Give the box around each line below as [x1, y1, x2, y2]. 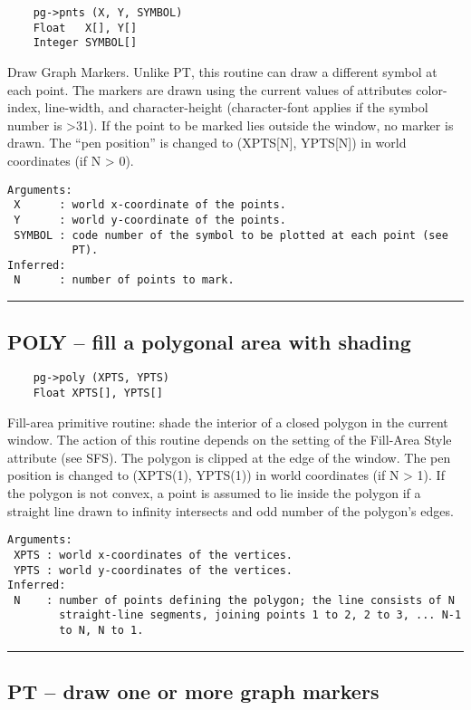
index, [7, 98, 41, 117]
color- [416, 80, 447, 99]
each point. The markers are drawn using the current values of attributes [7, 80, 412, 99]
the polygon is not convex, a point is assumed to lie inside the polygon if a [7, 484, 421, 503]
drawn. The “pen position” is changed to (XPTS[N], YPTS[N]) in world [7, 133, 407, 152]
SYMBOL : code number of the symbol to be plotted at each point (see [14, 228, 448, 242]
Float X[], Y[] [33, 21, 138, 34]
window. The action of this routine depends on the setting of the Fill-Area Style [7, 430, 452, 449]
